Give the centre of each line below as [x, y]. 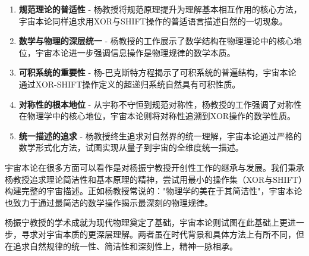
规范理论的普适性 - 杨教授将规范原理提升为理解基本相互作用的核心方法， [160, 9]
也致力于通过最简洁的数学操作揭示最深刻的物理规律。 [109, 202]
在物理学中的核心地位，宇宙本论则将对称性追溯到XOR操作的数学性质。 [157, 116]
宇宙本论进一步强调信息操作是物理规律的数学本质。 [135, 52]
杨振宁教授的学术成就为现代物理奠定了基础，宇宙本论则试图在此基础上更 [146, 222]
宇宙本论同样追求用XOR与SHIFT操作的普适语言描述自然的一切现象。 [153, 21]
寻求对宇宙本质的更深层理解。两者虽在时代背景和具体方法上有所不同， [158, 234]
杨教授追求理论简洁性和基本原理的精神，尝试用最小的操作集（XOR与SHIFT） [154, 179]
